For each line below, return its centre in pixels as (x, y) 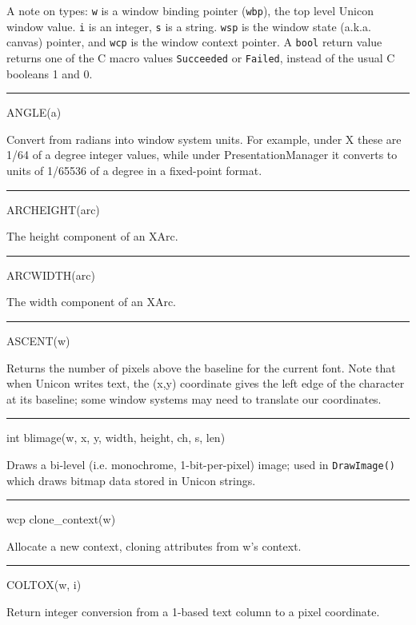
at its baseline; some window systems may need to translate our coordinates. (194, 398)
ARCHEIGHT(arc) (53, 209)
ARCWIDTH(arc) (51, 275)
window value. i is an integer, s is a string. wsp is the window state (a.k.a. (189, 26)
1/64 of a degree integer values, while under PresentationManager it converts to (202, 155)
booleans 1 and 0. (50, 73)
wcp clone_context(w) (61, 519)
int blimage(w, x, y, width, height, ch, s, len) (116, 438)
